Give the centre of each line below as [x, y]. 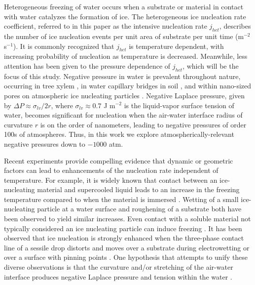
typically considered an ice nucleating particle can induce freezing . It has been [123, 228]
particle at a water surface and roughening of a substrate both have [139, 209]
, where [62, 105]
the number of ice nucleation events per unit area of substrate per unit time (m [124, 36]
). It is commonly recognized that [64, 46]
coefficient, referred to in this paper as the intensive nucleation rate [106, 26]
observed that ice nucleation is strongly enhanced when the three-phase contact [124, 238]
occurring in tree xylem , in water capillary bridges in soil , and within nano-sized [128, 86]
